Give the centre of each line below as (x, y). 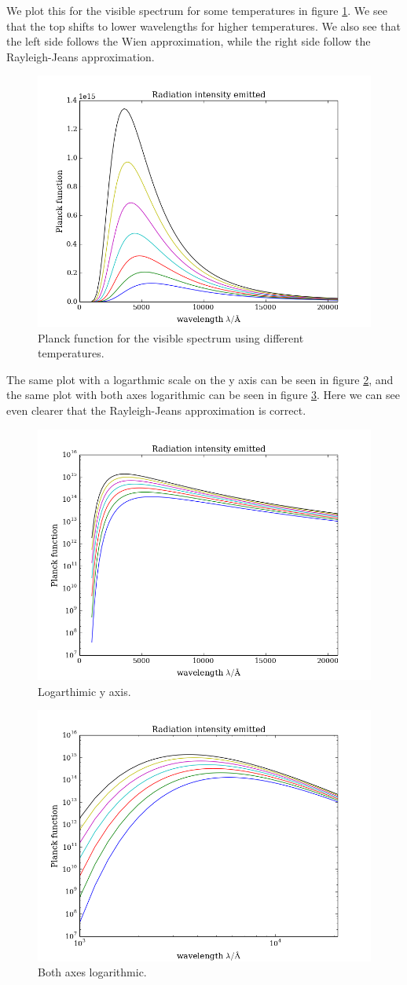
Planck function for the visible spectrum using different (171, 337)
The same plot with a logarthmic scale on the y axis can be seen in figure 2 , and (200, 379)
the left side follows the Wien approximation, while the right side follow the (189, 41)
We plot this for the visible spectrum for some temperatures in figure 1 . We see (197, 10)
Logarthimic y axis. (84, 691)
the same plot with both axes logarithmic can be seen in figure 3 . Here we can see (203, 395)
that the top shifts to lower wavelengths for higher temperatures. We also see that (203, 26)
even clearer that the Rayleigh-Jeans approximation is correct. (156, 410)
